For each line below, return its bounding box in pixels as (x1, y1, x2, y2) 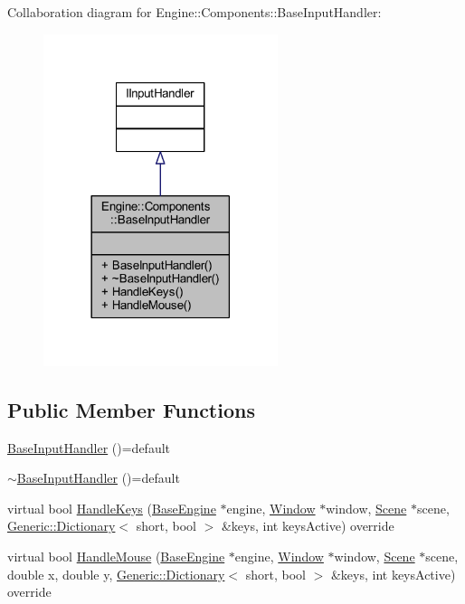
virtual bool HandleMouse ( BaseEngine (7, 546, 225, 565)
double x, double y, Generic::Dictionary (7, 564, 225, 583)
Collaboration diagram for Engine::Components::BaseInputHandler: (7, 3, 382, 21)
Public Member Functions (7, 395, 255, 423)
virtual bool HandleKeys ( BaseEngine (7, 498, 216, 517)
